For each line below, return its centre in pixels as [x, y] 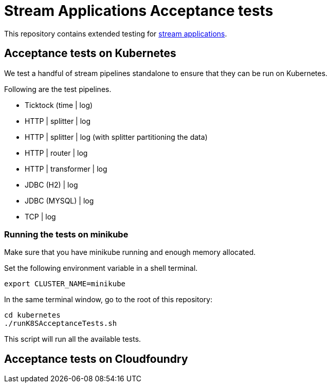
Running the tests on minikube [66, 234]
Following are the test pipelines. [58, 89]
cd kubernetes [32, 315]
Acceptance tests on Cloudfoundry [96, 359]
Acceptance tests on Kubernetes [90, 53]
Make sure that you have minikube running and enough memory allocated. [130, 252]
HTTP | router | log [56, 153]
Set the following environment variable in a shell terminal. [101, 268]
